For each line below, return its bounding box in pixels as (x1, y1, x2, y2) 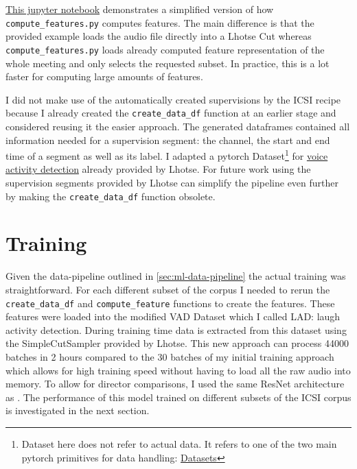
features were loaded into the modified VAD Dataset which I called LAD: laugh (5, 309, 341, 324)
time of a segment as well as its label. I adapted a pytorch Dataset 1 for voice (5, 147, 328, 163)
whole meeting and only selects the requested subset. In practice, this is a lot (5, 56, 330, 70)
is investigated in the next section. (5, 403, 150, 418)
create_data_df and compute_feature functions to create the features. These (5, 296, 335, 310)
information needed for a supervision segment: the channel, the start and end (5, 132, 330, 147)
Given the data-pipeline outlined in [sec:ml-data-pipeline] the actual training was (5, 269, 346, 283)
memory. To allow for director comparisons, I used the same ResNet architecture (5, 376, 345, 391)
